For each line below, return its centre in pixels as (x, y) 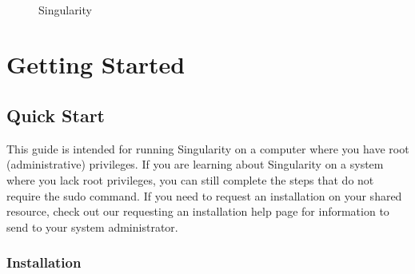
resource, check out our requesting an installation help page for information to (198, 211)
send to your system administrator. (92, 226)
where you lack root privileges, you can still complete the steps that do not (190, 179)
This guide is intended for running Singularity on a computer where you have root (208, 148)
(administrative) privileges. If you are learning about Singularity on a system (195, 164)
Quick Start (56, 115)
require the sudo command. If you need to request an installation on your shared (204, 195)
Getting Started (96, 64)
